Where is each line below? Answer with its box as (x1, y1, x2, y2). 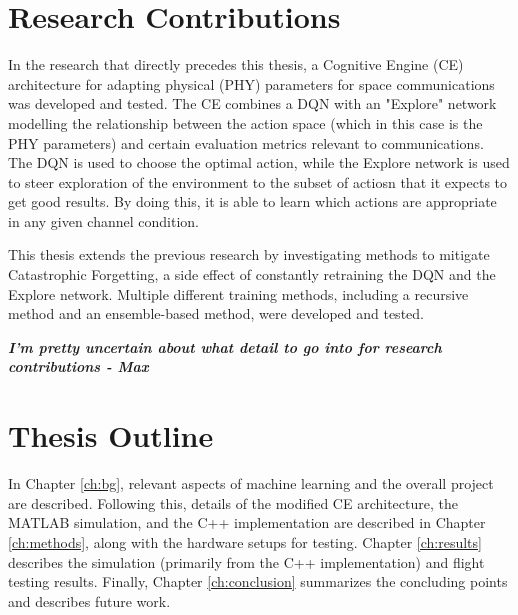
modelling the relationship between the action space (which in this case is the (8, 112, 483, 133)
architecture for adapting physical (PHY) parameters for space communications (8, 73, 495, 94)
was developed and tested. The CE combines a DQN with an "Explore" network (8, 93, 497, 114)
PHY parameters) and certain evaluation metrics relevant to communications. (8, 132, 484, 153)
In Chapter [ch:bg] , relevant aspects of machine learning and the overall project (8, 473, 494, 494)
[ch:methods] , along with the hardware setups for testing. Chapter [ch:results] (8, 531, 482, 552)
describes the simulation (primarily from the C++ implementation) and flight (8, 551, 485, 572)
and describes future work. (8, 590, 171, 611)
